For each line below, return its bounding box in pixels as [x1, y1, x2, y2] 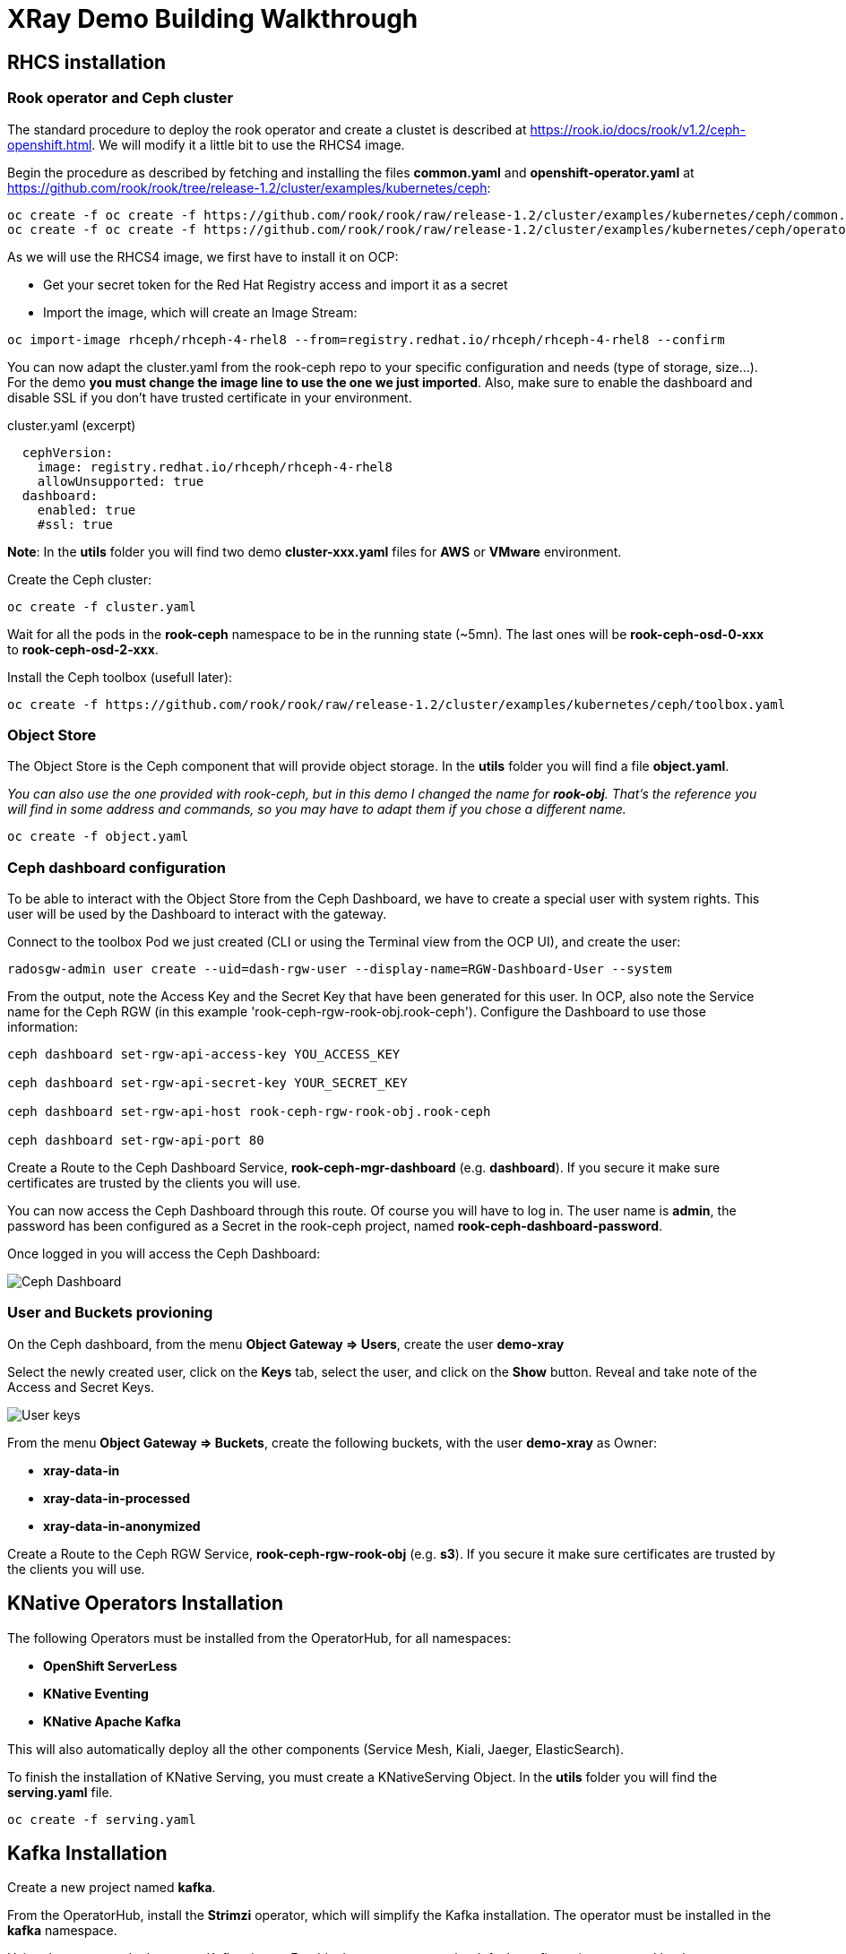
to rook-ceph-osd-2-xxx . [7, 641, 159, 657]
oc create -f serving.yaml [7, 1811, 196, 1827]
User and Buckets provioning [7, 1303, 213, 1322]
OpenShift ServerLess [43, 1657, 177, 1673]
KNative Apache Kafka [43, 1713, 181, 1729]
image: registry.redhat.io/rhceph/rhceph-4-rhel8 [37, 459, 393, 474]
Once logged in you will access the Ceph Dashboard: [7, 1246, 321, 1262]
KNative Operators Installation [7, 1592, 284, 1615]
